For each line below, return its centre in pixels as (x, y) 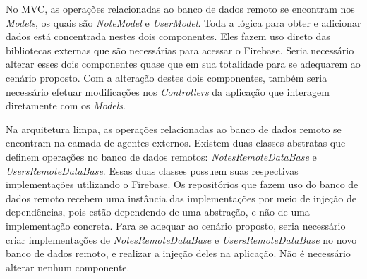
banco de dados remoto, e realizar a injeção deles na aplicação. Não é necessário (178, 253)
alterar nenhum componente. (68, 267)
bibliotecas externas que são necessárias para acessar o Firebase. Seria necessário (180, 50)
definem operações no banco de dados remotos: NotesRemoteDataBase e (161, 156)
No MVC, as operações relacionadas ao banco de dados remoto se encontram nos (180, 8)
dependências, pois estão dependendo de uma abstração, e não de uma (158, 212)
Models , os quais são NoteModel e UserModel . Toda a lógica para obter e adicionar (183, 22)
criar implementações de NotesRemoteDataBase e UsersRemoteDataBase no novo (181, 239)
